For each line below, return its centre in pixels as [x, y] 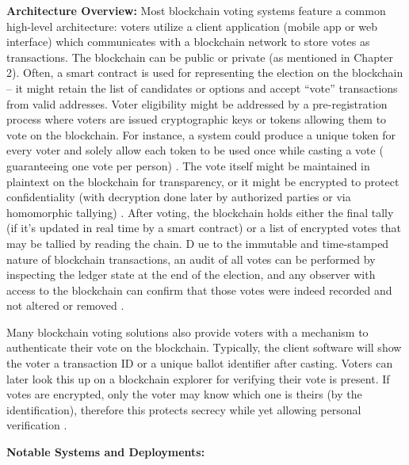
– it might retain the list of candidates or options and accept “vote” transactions [202, 88]
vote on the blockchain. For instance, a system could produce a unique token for [201, 134]
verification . [37, 425]
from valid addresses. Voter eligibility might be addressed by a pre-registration [197, 103]
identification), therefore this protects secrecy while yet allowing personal [184, 409]
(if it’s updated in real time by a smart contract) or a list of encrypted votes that [204, 228]
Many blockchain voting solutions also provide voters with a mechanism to [187, 332]
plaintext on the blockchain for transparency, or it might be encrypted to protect [203, 181]
